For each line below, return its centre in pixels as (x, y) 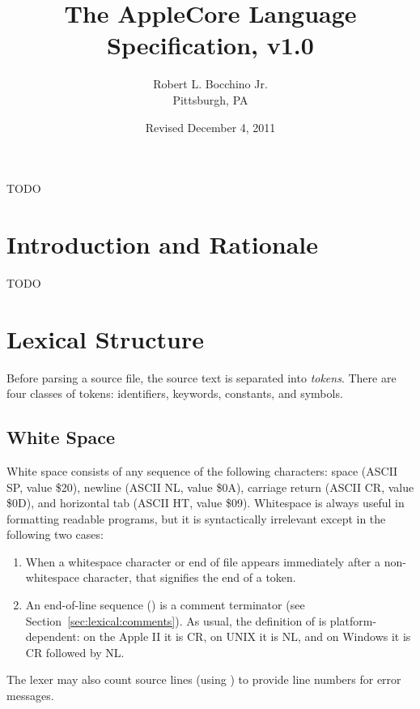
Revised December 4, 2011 (210, 127)
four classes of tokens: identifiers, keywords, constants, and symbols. (175, 393)
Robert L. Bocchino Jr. (210, 84)
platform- (353, 620)
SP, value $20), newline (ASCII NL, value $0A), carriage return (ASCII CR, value (210, 487)
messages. (30, 696)
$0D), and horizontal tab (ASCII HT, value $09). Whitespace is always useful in (206, 503)
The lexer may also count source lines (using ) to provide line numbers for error (204, 679)
